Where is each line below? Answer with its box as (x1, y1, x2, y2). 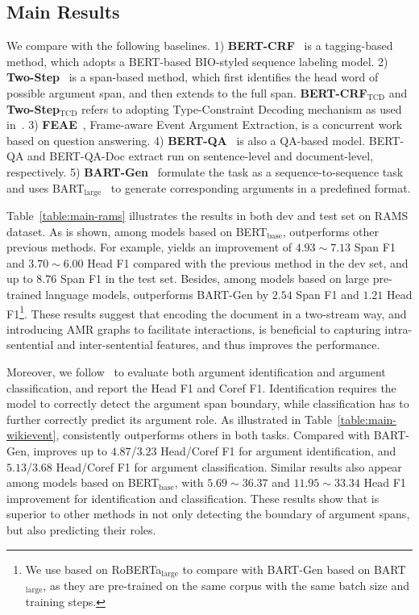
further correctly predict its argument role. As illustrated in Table (6, 410, 332, 427)
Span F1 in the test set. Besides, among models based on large (60, 270, 370, 287)
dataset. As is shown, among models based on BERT (6, 222, 268, 239)
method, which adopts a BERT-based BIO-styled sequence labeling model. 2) (6, 52, 388, 69)
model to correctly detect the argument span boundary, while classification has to (6, 395, 409, 412)
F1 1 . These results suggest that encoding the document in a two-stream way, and (6, 302, 407, 322)
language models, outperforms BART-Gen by (45, 285, 269, 302)
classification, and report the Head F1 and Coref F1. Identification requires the (6, 379, 396, 396)
